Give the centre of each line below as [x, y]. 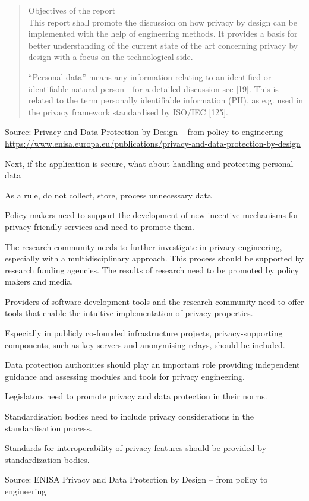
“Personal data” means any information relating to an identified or [150, 76]
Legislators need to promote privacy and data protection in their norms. [136, 396]
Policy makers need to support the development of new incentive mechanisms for [152, 215]
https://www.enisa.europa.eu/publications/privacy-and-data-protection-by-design [153, 143]
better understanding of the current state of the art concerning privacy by [163, 45]
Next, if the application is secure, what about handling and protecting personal [149, 163]
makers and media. [39, 281]
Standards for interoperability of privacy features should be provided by [136, 448]
